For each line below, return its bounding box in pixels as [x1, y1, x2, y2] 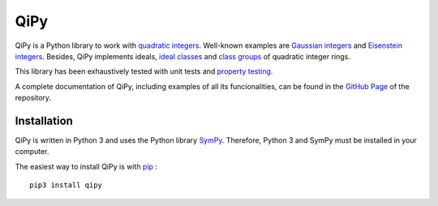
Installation [15, 114, 73, 127]
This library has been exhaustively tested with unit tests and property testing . [15, 67, 273, 76]
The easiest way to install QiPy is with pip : [15, 161, 158, 171]
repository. [15, 93, 52, 103]
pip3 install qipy [29, 181, 103, 190]
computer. [15, 147, 49, 157]
